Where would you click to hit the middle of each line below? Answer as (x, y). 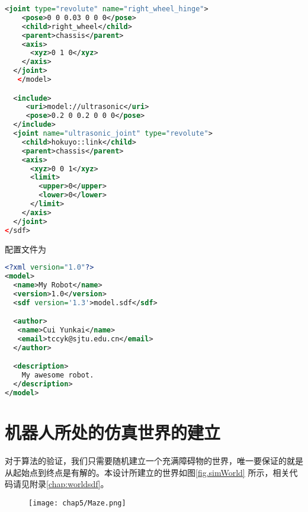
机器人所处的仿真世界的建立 (113, 432)
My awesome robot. (58, 375)
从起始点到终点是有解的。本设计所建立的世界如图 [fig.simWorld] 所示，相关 (147, 472)
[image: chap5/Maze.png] (77, 503)
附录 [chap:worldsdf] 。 (69, 484)
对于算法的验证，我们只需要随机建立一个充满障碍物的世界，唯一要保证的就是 (154, 460)
